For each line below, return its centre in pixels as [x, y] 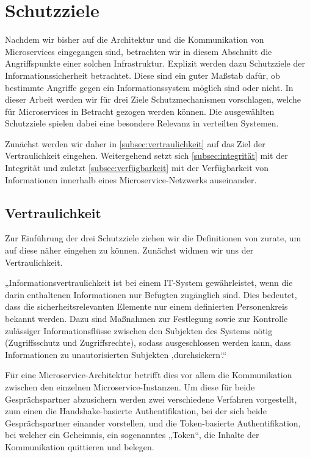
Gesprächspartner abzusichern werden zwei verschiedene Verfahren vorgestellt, [151, 399]
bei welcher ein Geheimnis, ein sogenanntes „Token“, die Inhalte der [132, 435]
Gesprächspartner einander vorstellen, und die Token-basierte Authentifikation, [153, 422]
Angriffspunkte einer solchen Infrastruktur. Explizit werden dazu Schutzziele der [155, 63]
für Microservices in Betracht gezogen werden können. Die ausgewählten [140, 111]
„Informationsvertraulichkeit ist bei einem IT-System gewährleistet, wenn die [149, 283]
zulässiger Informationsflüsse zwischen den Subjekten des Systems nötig [139, 330]
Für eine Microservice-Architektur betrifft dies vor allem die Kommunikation [149, 375]
